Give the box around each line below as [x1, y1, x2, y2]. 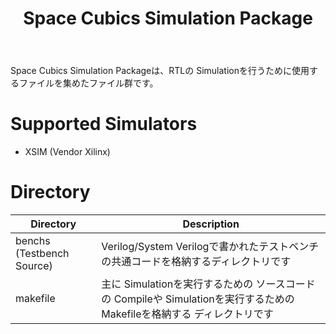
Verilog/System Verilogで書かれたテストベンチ [101, 240, 320, 254]
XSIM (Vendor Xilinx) [24, 146, 111, 158]
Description [182, 217, 240, 231]
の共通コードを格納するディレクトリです [101, 255, 292, 269]
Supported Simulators [10, 113, 198, 136]
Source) [15, 259, 53, 273]
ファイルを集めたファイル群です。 [18, 77, 159, 89]
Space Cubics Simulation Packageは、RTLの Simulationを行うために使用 [10, 65, 310, 77]
